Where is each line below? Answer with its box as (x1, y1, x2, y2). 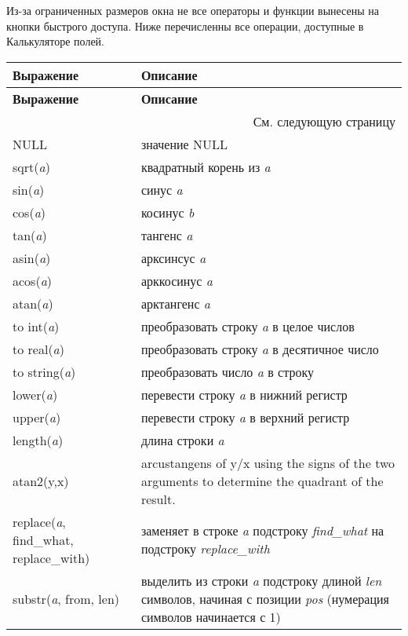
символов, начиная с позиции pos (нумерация (140, 589, 389, 608)
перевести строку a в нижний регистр (140, 385, 348, 404)
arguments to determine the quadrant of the (140, 471, 384, 490)
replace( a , (13, 512, 66, 531)
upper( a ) (13, 408, 61, 426)
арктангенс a (140, 294, 211, 313)
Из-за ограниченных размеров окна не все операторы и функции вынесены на (6, 2, 379, 18)
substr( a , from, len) (13, 589, 120, 608)
